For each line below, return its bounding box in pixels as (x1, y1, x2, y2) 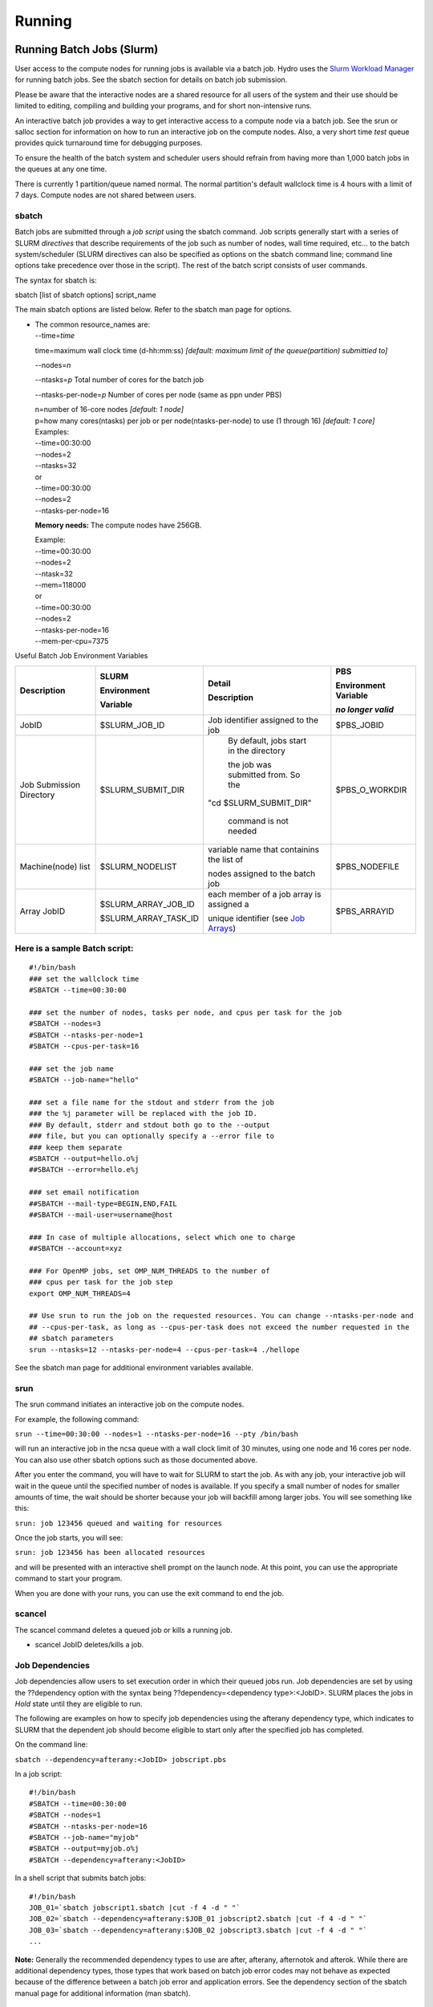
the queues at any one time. (14, 165, 107, 174)
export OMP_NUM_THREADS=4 (29, 1288, 132, 1298)
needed (228, 825, 257, 837)
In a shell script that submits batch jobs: (14, 1873, 147, 1883)
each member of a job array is (208, 888, 322, 899)
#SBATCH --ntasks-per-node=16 (29, 1822, 148, 1830)
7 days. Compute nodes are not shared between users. (14, 189, 196, 200)
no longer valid (335, 703, 395, 714)
